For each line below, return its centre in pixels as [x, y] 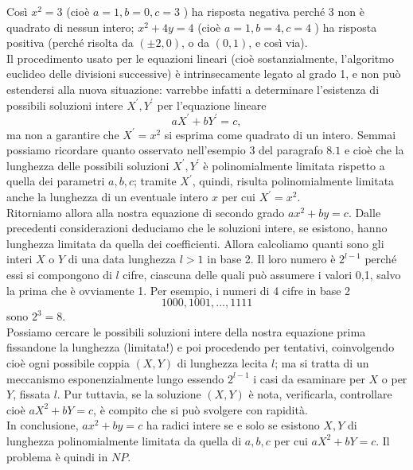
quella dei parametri [56, 181]
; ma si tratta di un [322, 362]
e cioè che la [374, 150]
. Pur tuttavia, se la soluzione [129, 394]
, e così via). [278, 43]
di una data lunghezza [122, 259]
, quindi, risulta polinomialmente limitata [293, 181]
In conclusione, [43, 425]
